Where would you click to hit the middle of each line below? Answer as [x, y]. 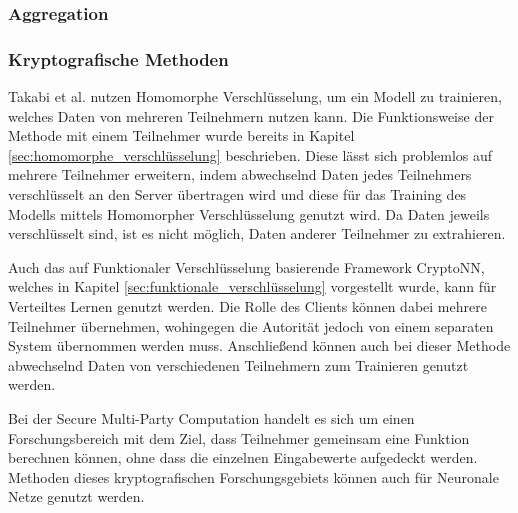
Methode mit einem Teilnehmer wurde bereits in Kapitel [181, 135]
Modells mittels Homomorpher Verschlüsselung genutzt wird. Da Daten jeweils [249, 213]
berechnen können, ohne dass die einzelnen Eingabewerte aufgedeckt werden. [243, 457]
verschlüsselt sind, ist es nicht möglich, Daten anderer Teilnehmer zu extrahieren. [257, 233]
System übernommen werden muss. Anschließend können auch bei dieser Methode [259, 345]
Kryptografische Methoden [118, 58]
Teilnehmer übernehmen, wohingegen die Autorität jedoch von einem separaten [251, 325]
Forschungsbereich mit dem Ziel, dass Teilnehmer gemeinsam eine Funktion [239, 437]
